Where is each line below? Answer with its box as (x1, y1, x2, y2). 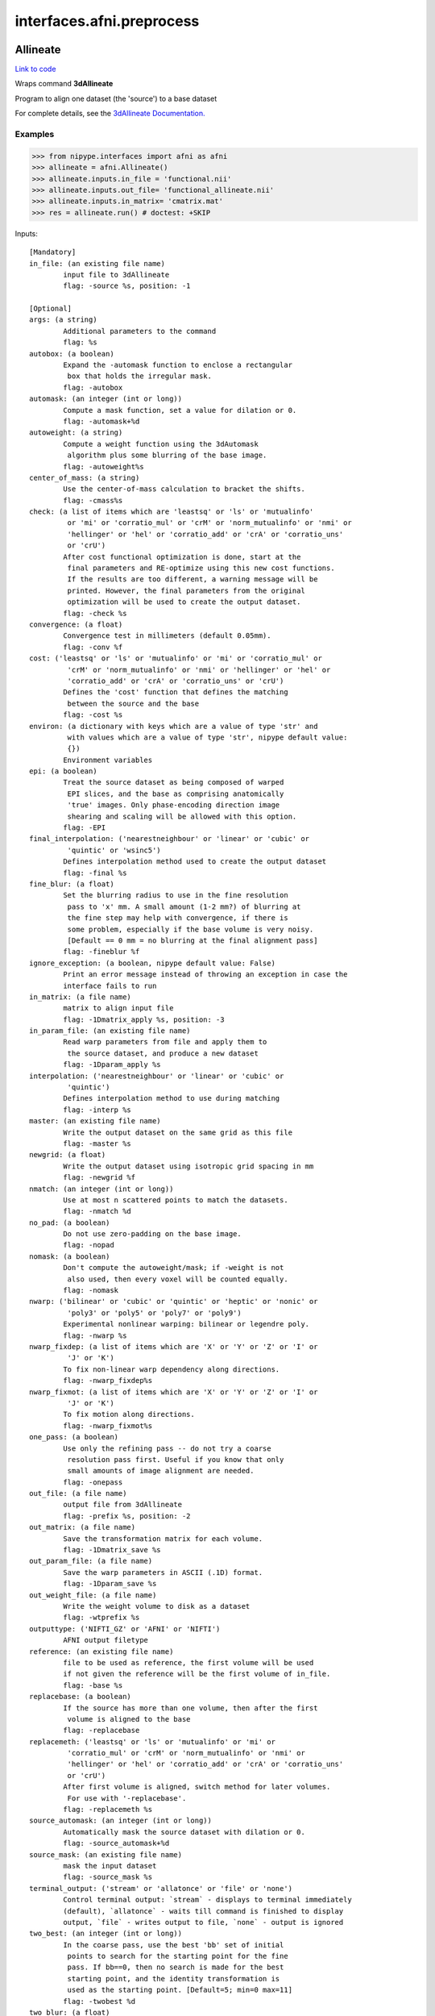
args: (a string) (29, 315, 97, 324)
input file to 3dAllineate (63, 270, 170, 279)
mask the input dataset (63, 1861, 157, 1870)
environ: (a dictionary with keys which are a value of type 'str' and (29, 722, 318, 731)
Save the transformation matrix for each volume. (63, 1534, 263, 1543)
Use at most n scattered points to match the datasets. (63, 1195, 289, 1205)
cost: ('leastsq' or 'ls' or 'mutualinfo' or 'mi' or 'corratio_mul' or (29, 654, 322, 663)
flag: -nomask (63, 1286, 119, 1295)
